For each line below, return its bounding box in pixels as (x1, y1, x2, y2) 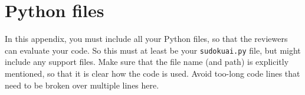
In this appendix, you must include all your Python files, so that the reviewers (5, 32, 288, 45)
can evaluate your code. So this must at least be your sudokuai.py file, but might (5, 44, 301, 56)
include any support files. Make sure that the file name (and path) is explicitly (5, 55, 289, 68)
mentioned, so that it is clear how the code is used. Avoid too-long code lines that (5, 67, 300, 79)
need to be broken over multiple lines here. (5, 78, 159, 91)
